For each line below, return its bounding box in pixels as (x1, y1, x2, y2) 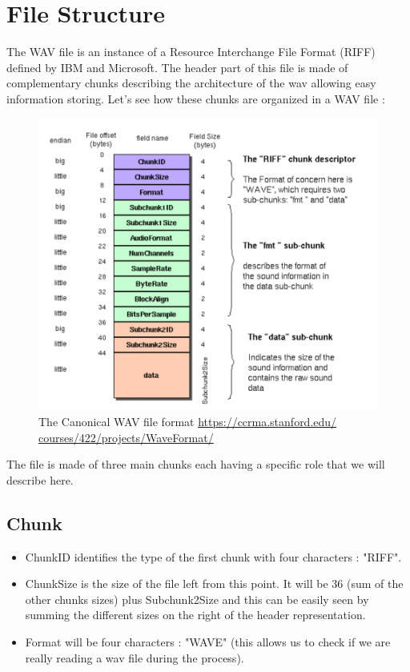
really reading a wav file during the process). (25, 649, 244, 666)
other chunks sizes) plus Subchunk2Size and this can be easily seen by (25, 590, 369, 607)
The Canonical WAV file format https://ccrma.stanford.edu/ (38, 413, 337, 430)
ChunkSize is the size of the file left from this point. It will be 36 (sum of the (25, 575, 404, 592)
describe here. (6, 471, 74, 488)
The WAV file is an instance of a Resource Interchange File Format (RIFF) (6, 43, 376, 60)
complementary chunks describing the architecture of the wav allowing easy (6, 74, 376, 91)
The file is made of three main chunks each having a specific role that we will (6, 456, 385, 473)
